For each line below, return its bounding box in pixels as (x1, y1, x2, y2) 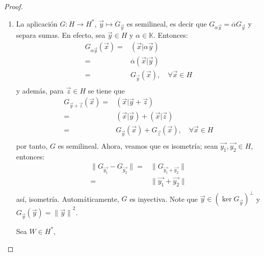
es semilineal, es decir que (126, 18, 207, 29)
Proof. (4, 1, 23, 11)
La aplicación (16, 18, 58, 29)
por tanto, (16, 140, 48, 151)
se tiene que (88, 85, 125, 96)
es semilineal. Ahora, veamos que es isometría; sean (58, 140, 218, 151)
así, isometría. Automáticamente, (16, 193, 119, 204)
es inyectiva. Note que (129, 193, 198, 204)
